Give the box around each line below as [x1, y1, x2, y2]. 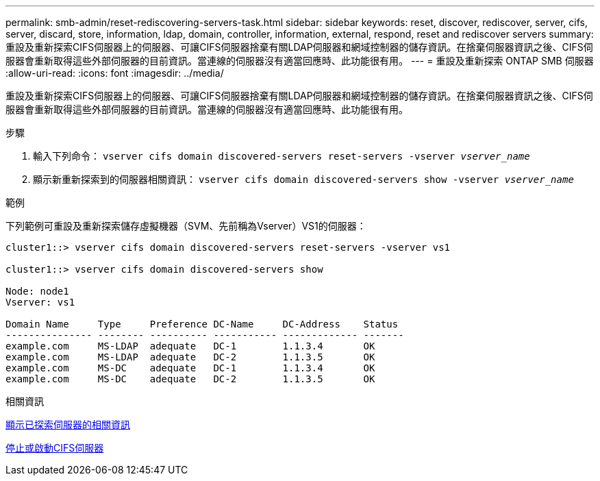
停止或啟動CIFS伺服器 [5, 442, 104, 454]
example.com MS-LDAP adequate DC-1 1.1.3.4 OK [5, 341, 375, 351]
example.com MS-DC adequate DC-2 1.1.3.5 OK [5, 373, 375, 384]
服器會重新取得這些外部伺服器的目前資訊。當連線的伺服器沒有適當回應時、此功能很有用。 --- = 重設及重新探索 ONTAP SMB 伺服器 [5, 55, 594, 66]
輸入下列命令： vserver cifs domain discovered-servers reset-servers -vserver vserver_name [33, 150, 530, 162]
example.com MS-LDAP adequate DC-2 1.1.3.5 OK [5, 351, 375, 362]
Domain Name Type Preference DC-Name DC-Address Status [5, 319, 399, 330]
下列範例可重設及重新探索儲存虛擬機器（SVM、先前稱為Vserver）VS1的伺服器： [5, 220, 366, 232]
